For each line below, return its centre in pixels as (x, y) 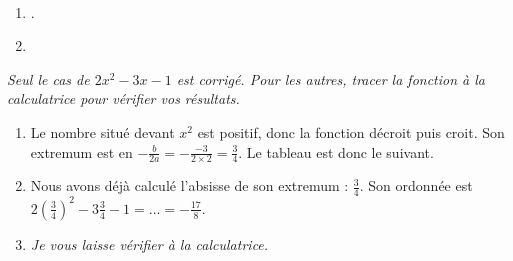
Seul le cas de (48, 78)
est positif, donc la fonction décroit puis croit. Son (351, 131)
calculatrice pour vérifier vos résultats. (123, 98)
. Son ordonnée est (416, 185)
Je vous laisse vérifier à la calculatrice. (149, 243)
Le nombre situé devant (102, 131)
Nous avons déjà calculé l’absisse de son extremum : (189, 185)
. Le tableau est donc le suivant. (336, 151)
